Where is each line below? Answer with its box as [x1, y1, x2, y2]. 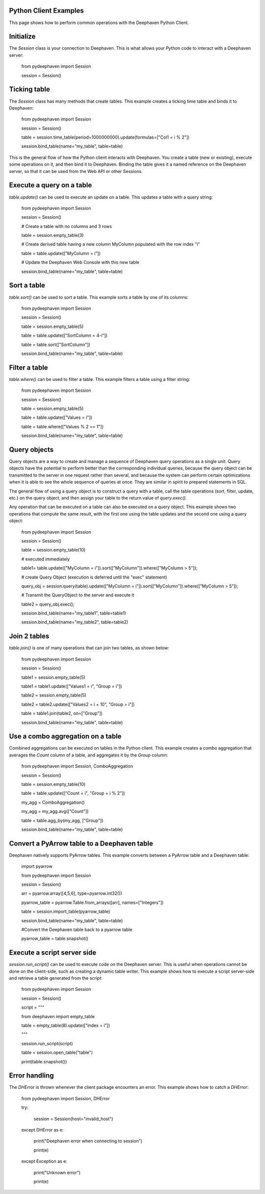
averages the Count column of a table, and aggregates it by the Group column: [9, 752, 168, 758]
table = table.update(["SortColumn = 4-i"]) [21, 332, 108, 339]
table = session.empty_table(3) [21, 233, 84, 238]
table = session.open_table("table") [21, 1049, 93, 1055]
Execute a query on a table [9, 181, 92, 189]
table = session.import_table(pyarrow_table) [21, 908, 110, 914]
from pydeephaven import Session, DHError [21, 1095, 110, 1101]
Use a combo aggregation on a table [9, 732, 122, 741]
